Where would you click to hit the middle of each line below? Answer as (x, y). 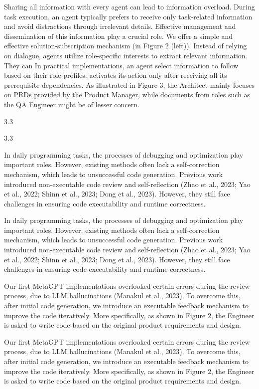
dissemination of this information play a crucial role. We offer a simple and (118, 36)
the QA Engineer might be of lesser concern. (72, 104)
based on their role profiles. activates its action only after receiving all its (116, 75)
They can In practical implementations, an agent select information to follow (121, 65)
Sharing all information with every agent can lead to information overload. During (129, 6)
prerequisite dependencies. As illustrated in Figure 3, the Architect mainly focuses (129, 85)
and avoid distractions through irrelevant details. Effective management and (120, 26)
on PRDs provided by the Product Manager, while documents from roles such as (127, 95)
